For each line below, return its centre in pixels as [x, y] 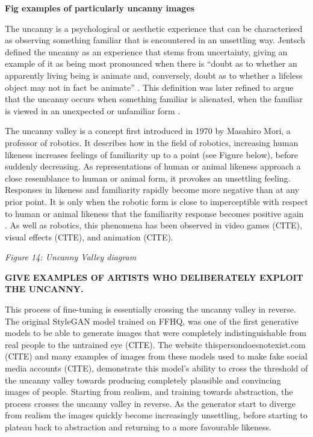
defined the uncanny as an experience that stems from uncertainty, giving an [146, 51]
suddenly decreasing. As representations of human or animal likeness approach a [153, 166]
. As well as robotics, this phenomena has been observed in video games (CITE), [153, 225]
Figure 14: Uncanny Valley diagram [71, 257]
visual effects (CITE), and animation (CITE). [89, 237]
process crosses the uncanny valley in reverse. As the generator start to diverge [150, 403]
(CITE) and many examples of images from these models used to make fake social [156, 356]
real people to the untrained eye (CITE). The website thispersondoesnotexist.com [155, 344]
